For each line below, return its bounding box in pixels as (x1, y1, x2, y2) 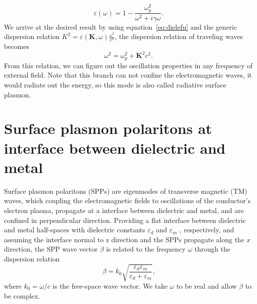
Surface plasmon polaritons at (4, 118, 212, 138)
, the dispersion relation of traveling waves (115, 31, 243, 42)
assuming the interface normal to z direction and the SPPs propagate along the (4, 234, 245, 244)
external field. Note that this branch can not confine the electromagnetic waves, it (4, 70, 252, 80)
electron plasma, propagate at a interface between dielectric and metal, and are (4, 205, 244, 215)
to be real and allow (176, 281, 237, 291)
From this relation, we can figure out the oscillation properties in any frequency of (4, 60, 253, 70)
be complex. (4, 290, 41, 301)
